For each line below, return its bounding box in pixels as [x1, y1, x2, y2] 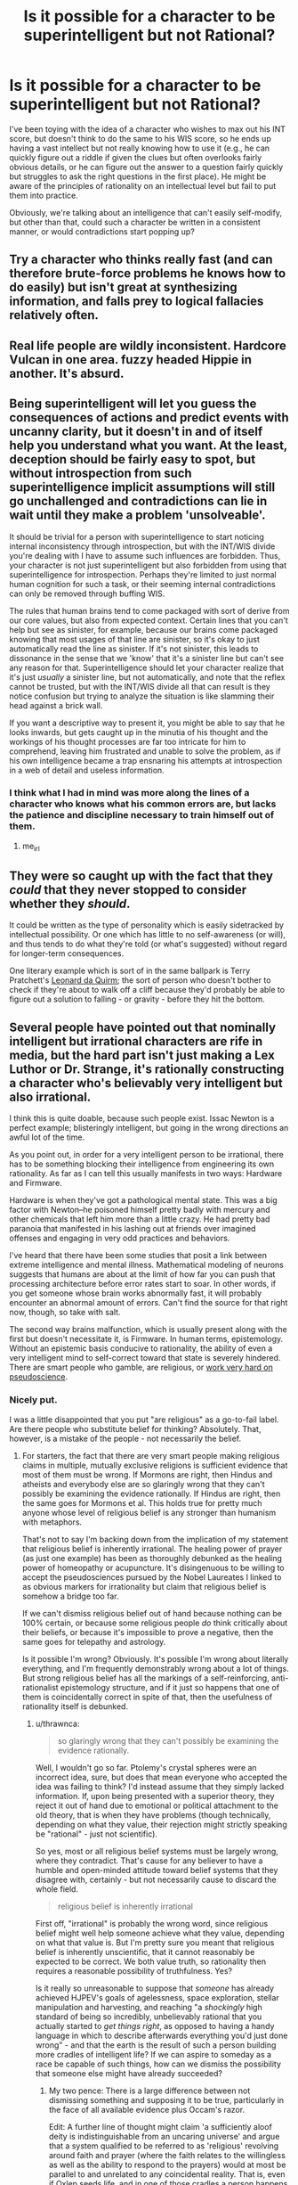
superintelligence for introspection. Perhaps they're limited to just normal [9, 569, 278, 580]
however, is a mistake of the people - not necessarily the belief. [9, 1433, 242, 1444]
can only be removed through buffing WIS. [9, 588, 165, 599]
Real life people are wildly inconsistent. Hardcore [9, 338, 286, 353]
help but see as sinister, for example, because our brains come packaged [9, 624, 278, 634]
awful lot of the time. [9, 1132, 85, 1142]
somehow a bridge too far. [21, 1591, 119, 1601]
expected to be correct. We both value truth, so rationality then [35, 1956, 267, 1967]
